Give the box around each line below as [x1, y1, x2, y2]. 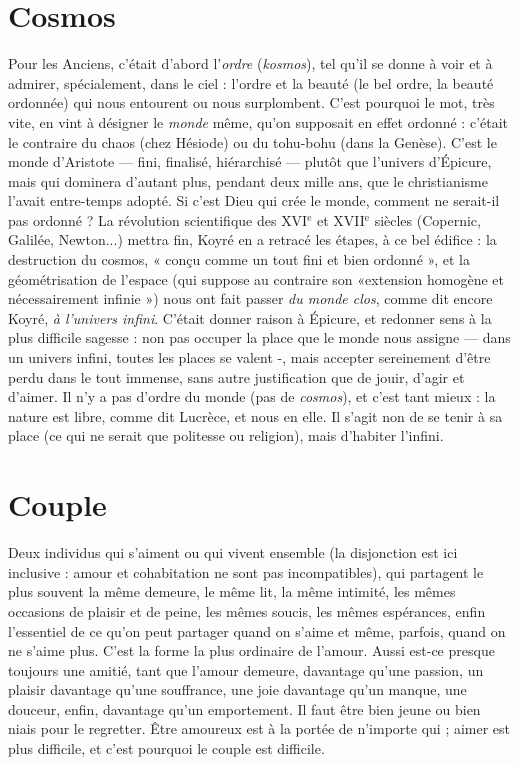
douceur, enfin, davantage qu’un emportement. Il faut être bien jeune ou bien [8, 698, 481, 719]
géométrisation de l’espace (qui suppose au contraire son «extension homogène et [8, 268, 504, 289]
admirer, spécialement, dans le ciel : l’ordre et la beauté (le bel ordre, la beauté [8, 72, 494, 93]
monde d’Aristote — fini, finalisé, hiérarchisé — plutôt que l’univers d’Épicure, [8, 151, 492, 172]
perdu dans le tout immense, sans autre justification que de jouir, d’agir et [8, 366, 465, 387]
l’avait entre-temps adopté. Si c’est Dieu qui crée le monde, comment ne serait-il [8, 190, 500, 211]
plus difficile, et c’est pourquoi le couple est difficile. [8, 738, 325, 759]
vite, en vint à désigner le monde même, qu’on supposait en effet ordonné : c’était [8, 111, 509, 132]
